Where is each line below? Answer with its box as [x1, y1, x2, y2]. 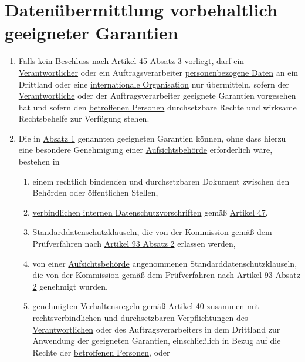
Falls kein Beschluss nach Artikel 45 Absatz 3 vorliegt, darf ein [18, 55, 245, 67]
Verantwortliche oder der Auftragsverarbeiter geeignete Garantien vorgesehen [18, 89, 296, 102]
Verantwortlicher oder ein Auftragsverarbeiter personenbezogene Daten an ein [18, 66, 299, 78]
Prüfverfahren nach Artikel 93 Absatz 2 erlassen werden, [32, 237, 236, 250]
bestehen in [18, 155, 60, 167]
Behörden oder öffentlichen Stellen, [32, 186, 158, 199]
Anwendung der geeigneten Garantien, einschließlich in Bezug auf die [32, 334, 281, 347]
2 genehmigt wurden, [32, 280, 108, 292]
